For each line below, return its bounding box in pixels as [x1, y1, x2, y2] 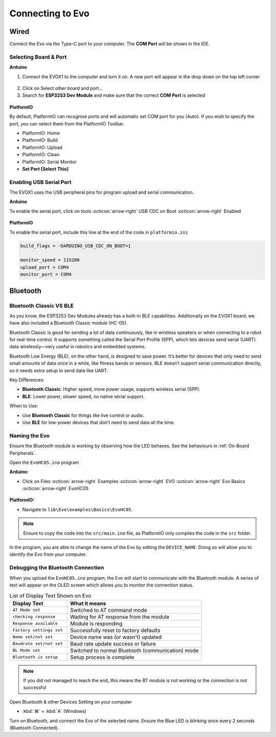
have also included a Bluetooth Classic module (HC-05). [9, 320, 128, 326]
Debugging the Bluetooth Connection [9, 564, 104, 571]
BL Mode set [12, 648, 40, 653]
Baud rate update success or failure [70, 640, 156, 647]
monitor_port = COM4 [20, 271, 72, 278]
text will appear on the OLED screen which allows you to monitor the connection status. [9, 582, 194, 588]
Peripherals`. [9, 450, 37, 456]
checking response [12, 614, 56, 620]
